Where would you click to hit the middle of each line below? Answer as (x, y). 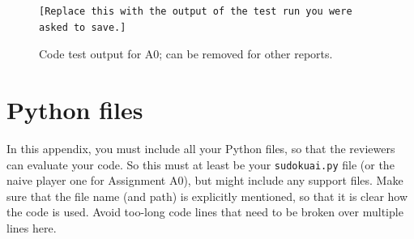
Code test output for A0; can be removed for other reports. (186, 54)
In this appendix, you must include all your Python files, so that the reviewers (201, 148)
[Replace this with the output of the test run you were (196, 11)
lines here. (32, 227)
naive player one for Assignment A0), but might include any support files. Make (205, 180)
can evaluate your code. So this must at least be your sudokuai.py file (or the (201, 164)
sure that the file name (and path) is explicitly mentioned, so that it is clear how (207, 196)
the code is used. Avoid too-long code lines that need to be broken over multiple (205, 212)
